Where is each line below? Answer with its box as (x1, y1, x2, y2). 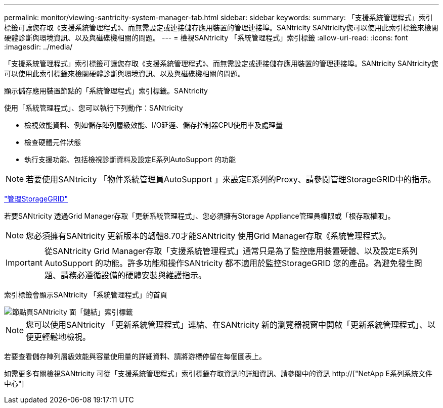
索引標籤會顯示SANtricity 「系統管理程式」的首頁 (4, 290, 167, 299)
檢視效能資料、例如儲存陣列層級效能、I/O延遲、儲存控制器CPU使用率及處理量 (24, 121, 283, 129)
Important (6, 258, 42, 268)
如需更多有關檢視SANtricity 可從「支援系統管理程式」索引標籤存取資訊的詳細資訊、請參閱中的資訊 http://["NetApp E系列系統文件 (4, 369, 432, 378)
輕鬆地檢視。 (42, 332, 91, 342)
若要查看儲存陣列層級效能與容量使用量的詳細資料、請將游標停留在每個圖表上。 (4, 352, 266, 361)
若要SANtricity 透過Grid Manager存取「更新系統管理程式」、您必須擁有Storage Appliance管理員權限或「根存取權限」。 (4, 212, 395, 220)
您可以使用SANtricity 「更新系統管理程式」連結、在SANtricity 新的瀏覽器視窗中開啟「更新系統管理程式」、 (26, 320, 427, 330)
